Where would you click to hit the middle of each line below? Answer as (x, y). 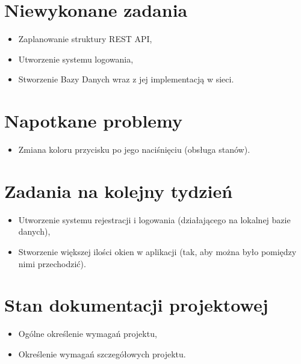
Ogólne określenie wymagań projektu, (88, 334)
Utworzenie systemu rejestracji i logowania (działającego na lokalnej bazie (154, 219)
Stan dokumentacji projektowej (136, 305)
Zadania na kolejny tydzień (119, 190)
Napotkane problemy (94, 121)
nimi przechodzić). (52, 263)
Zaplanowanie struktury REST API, (85, 39)
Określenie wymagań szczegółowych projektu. (102, 353)
